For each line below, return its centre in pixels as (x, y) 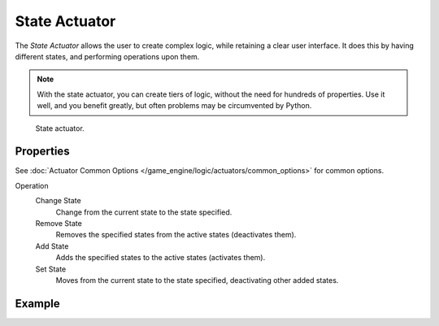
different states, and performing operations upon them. (107, 56)
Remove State (59, 223)
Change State (58, 201)
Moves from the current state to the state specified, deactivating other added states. (197, 280)
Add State (52, 246)
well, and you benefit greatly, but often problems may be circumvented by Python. (174, 106)
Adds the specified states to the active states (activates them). (161, 258)
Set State (51, 269)
